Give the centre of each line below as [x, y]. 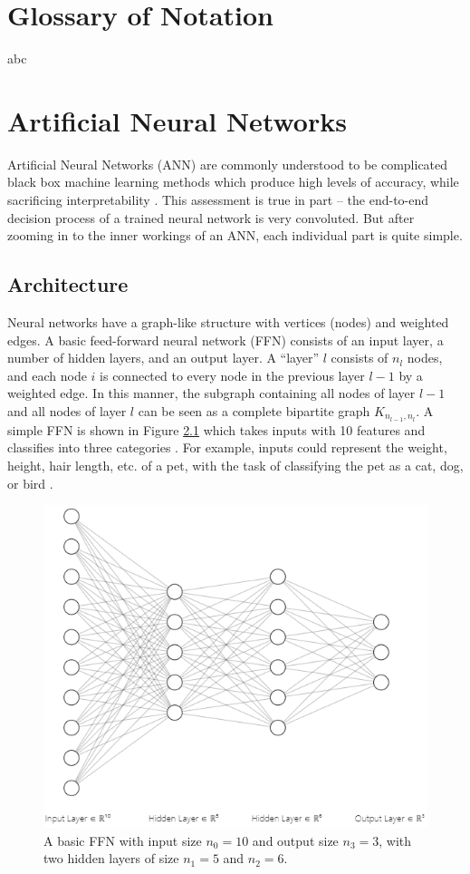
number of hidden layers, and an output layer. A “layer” [163, 358]
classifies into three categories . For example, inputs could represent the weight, [227, 447]
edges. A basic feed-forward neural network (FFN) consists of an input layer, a [225, 340]
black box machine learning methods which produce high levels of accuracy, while [233, 182]
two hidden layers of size [111, 858]
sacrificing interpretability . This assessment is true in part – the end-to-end [218, 200]
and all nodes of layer [67, 410]
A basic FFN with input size [123, 840]
